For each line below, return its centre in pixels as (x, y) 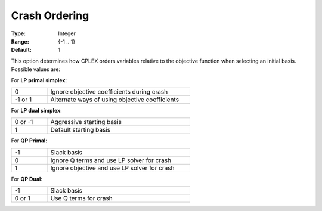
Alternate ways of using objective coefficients (114, 100)
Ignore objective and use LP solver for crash (113, 168)
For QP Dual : (27, 179)
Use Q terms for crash (81, 198)
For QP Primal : (29, 141)
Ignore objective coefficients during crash (109, 91)
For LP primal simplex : (39, 80)
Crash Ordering (50, 15)
